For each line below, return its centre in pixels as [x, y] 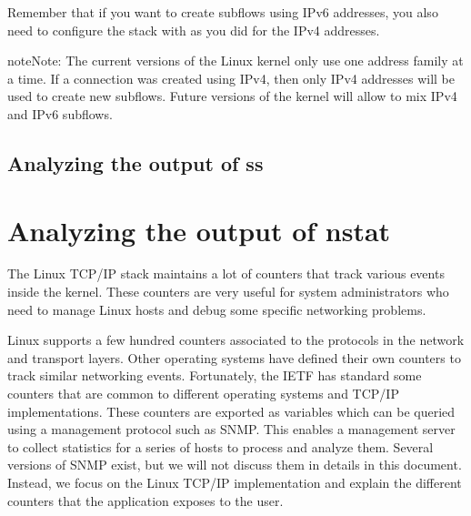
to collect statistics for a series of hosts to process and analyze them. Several [220, 446]
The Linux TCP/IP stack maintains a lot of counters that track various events [226, 273]
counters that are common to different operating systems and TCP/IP [203, 394]
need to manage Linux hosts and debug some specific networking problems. [217, 309]
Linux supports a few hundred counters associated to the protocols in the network [236, 340]
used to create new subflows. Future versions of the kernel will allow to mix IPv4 [232, 96]
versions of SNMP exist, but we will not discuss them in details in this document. [235, 465]
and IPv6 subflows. [60, 113]
